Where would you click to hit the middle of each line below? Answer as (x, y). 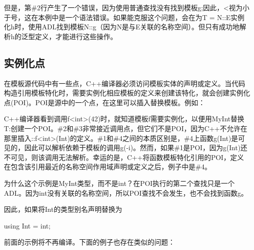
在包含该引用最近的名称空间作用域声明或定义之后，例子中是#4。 (108, 167)
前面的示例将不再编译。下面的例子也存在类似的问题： (89, 242)
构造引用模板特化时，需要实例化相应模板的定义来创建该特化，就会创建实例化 (127, 93)
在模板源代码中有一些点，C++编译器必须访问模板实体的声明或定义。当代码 (125, 83)
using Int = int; (27, 225)
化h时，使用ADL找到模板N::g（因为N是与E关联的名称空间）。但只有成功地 (122, 27)
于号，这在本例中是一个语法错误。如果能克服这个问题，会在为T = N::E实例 (124, 17)
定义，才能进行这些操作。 (76, 36)
